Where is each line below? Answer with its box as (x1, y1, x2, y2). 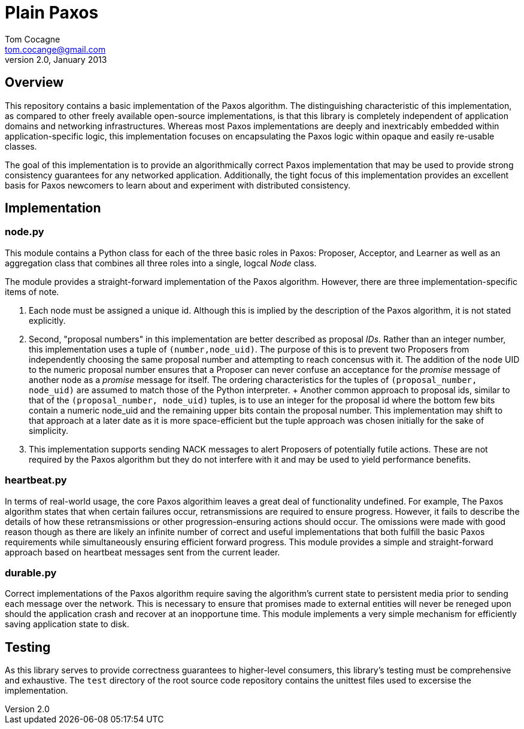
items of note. (5, 286, 59, 297)
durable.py (5, 566, 57, 579)
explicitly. (29, 315, 66, 326)
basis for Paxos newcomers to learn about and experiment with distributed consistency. (5, 180, 351, 190)
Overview (5, 75, 64, 90)
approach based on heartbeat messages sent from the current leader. (5, 546, 280, 557)
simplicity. (29, 425, 68, 436)
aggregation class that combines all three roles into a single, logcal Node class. (5, 257, 317, 268)
